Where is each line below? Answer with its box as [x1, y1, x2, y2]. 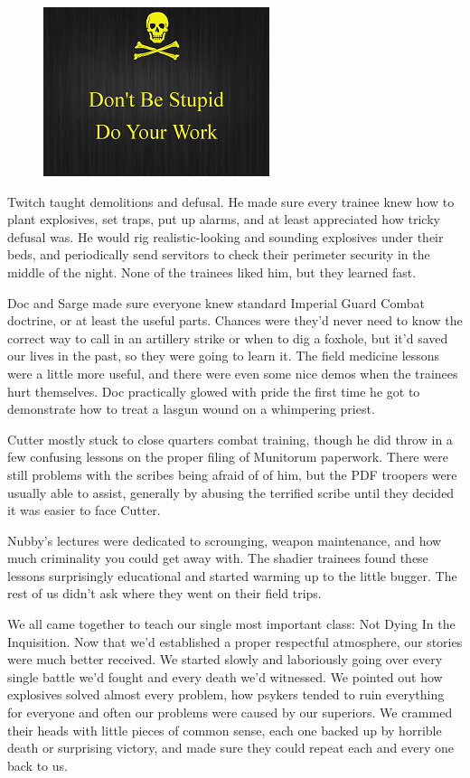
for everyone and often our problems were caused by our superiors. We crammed [7, 703, 453, 722]
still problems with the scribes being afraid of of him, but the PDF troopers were [7, 464, 457, 483]
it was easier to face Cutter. [7, 501, 161, 520]
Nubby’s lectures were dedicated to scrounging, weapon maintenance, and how [7, 530, 442, 549]
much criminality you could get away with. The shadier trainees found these [7, 548, 428, 567]
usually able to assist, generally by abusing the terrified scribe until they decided [7, 483, 455, 501]
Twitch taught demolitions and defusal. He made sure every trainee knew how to [7, 192, 455, 211]
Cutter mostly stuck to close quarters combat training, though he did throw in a [7, 429, 453, 448]
